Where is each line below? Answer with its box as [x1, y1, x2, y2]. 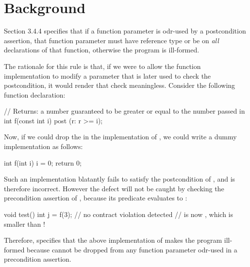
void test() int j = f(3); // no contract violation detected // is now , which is [4, 209, 233, 219]
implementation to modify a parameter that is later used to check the [4, 70, 211, 81]
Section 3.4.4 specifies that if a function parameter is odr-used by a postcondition [4, 26, 246, 36]
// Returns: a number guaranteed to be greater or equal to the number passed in [4, 106, 245, 116]
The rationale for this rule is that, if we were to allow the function [4, 61, 201, 71]
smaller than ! [4, 218, 45, 229]
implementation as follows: [4, 141, 83, 151]
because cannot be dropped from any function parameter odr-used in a [27, 244, 237, 254]
